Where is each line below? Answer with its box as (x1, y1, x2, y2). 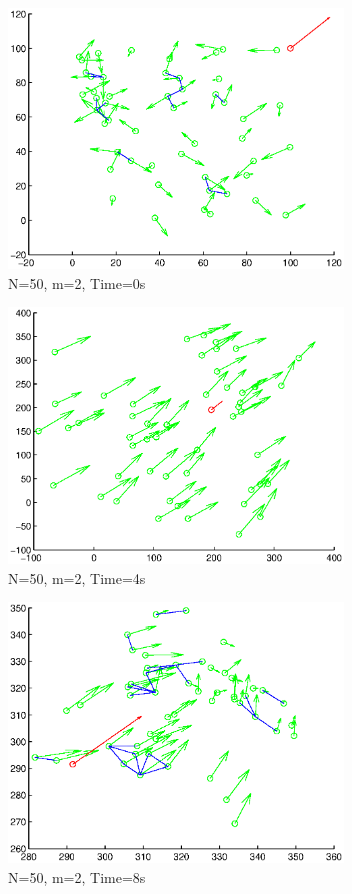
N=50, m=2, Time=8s (8, 866, 146, 887)
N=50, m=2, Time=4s (8, 567, 146, 588)
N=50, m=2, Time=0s (8, 272, 146, 293)
